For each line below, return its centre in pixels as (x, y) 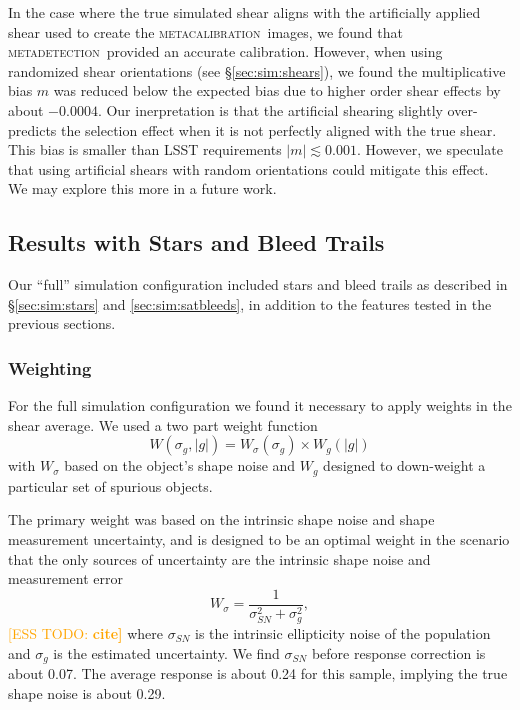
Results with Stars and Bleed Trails (196, 242)
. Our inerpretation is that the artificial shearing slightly (270, 109)
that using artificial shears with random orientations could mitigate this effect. (248, 168)
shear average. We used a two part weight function (163, 424)
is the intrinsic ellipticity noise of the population (343, 632)
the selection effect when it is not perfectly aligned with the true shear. (279, 129)
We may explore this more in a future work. (142, 188)
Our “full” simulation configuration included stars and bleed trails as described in (258, 284)
